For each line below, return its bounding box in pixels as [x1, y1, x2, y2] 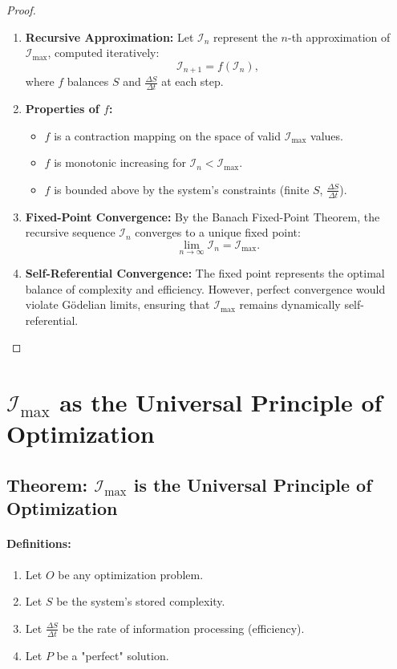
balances [67, 73, 109, 90]
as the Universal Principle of [59, 386, 383, 419]
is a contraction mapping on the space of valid [54, 127, 282, 144]
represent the [213, 28, 277, 45]
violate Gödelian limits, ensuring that [25, 296, 210, 313]
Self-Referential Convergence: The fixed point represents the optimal [25, 265, 385, 282]
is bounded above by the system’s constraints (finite [54, 180, 310, 197]
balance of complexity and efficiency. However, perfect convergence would [25, 280, 386, 297]
